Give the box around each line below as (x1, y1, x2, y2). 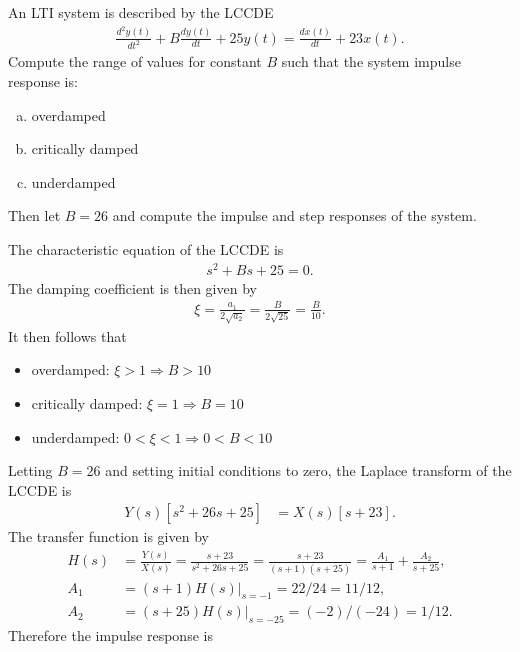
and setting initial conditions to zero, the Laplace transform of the (105, 460, 512, 481)
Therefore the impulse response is (8, 625, 213, 646)
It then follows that (8, 325, 127, 346)
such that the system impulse (281, 51, 461, 72)
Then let (8, 205, 61, 226)
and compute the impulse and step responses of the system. (112, 205, 477, 226)
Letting (8, 460, 53, 481)
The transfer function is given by (8, 526, 209, 547)
